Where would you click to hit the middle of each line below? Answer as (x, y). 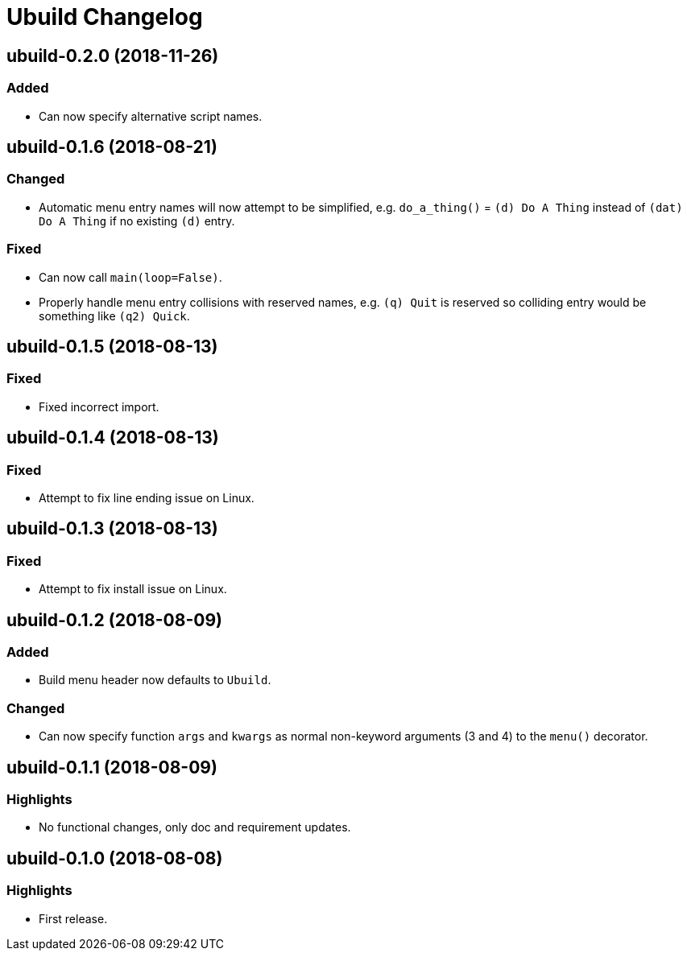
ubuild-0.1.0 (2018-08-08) (115, 858)
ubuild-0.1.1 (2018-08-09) (112, 767)
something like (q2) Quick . (114, 316)
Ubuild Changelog (105, 17)
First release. (73, 918)
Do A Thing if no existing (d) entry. (137, 221)
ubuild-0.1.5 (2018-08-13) (112, 346)
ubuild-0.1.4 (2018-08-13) (113, 438)
